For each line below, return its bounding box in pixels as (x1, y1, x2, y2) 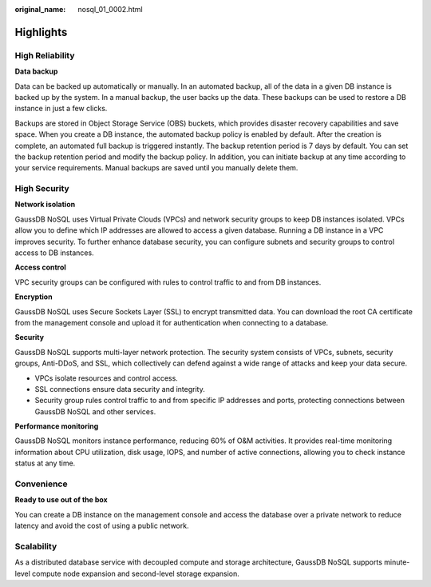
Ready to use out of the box (14, 495, 108, 505)
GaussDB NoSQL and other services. (34, 406, 156, 416)
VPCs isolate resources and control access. (34, 373, 179, 383)
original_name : (14, 5, 66, 14)
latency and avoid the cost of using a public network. (14, 521, 189, 531)
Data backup (14, 66, 58, 76)
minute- (384, 557, 410, 567)
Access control (14, 262, 67, 272)
